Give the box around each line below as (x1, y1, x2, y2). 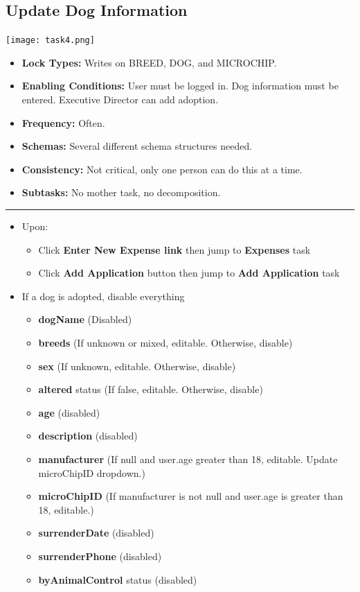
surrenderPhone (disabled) (38, 548, 162, 563)
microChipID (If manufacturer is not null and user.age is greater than (38, 489, 343, 503)
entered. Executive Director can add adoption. (21, 92, 219, 107)
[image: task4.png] (6, 35, 95, 46)
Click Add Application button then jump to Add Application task (38, 265, 340, 280)
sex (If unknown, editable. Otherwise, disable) (38, 358, 236, 373)
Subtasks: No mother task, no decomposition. (21, 185, 221, 200)
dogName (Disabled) (38, 312, 132, 327)
